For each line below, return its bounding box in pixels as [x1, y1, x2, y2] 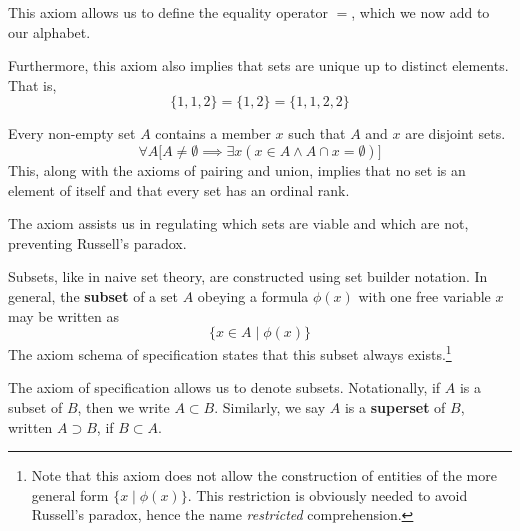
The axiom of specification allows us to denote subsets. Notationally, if [8, 377, 441, 398]
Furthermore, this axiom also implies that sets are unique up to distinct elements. [8, 55, 509, 76]
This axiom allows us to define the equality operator [8, 2, 328, 22]
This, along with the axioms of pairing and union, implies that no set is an [8, 159, 466, 180]
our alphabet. [8, 21, 91, 42]
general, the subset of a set [8, 285, 178, 306]
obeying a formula [197, 285, 309, 306]
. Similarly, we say [214, 396, 326, 417]
